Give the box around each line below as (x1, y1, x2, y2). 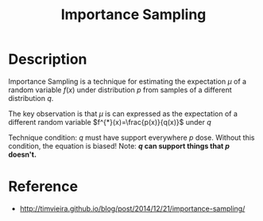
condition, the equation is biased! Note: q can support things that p (8, 141, 230, 150)
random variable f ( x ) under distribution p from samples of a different (8, 85, 232, 95)
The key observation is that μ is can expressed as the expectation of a (8, 109, 238, 118)
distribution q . (8, 93, 54, 103)
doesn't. (8, 149, 37, 159)
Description (8, 50, 87, 68)
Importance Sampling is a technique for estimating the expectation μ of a (8, 76, 247, 86)
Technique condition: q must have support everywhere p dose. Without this (8, 133, 256, 142)
